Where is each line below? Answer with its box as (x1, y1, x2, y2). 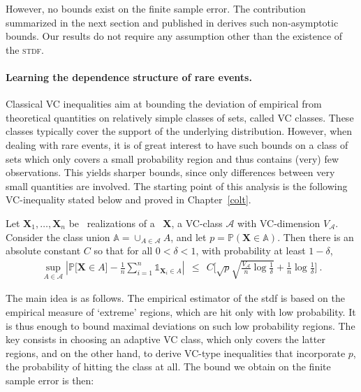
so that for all (94, 243, 153, 258)
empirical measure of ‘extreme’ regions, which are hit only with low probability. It (6, 305, 356, 319)
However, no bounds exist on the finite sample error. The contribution (6, 1, 306, 15)
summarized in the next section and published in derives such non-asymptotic (6, 15, 339, 29)
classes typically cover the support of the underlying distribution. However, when (6, 124, 353, 138)
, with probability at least (196, 243, 306, 258)
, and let (170, 229, 207, 244)
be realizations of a (68, 215, 155, 230)
